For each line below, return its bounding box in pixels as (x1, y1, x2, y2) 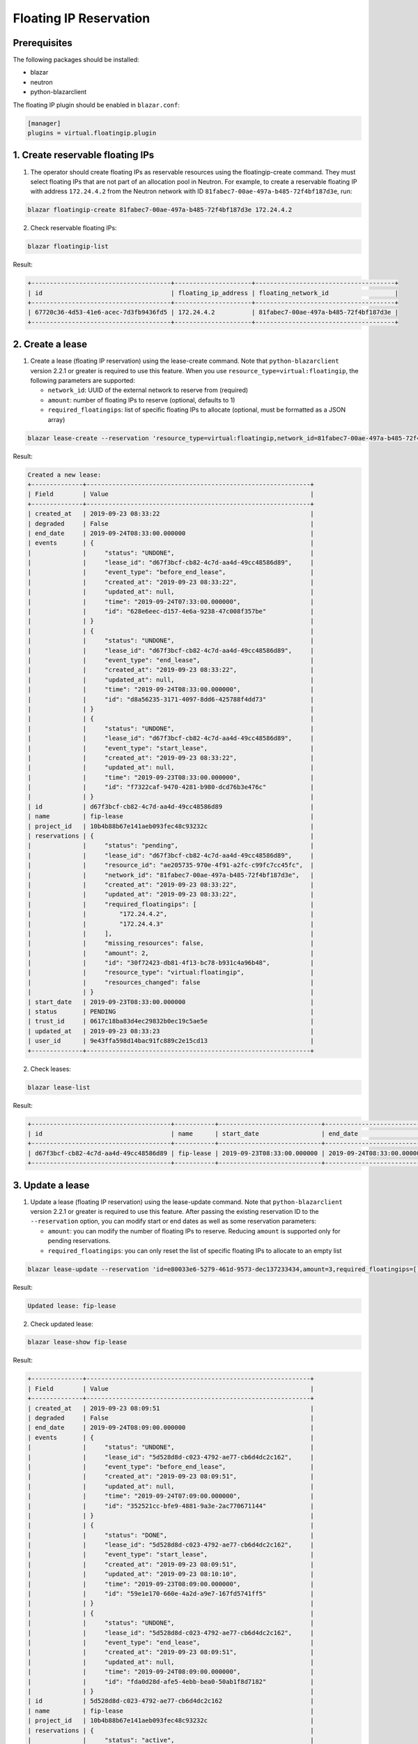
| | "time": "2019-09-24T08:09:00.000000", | (27, 1668, 315, 1676)
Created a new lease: (27, 471, 102, 479)
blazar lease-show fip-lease (27, 1338, 127, 1346)
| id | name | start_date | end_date (27, 1129, 359, 1137)
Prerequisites (13, 37, 72, 49)
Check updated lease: (30, 1319, 93, 1328)
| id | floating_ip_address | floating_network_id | (27, 289, 398, 296)
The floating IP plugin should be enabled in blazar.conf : (13, 100, 180, 109)
